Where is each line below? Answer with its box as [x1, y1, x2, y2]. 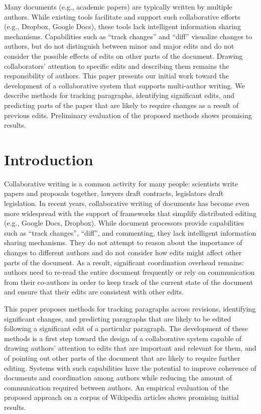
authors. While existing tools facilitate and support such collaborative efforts [4, 11, 240, 22]
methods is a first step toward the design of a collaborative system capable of [4, 333, 242, 343]
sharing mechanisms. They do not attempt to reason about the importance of [4, 237, 242, 248]
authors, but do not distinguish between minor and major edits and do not [4, 41, 234, 51]
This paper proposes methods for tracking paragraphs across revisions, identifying [4, 303, 256, 314]
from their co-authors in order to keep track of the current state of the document [4, 276, 253, 287]
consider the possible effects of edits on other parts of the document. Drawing [4, 50, 243, 61]
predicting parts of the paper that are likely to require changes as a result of [4, 99, 239, 110]
